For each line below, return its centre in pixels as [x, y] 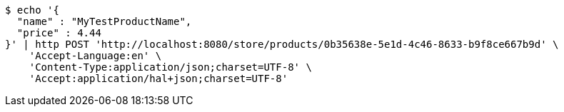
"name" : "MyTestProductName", [104, 21]
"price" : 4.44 [59, 33]
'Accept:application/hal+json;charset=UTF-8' [158, 78]
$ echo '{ [32, 10]
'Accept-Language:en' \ [95, 56]
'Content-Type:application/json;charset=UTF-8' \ [170, 67]
